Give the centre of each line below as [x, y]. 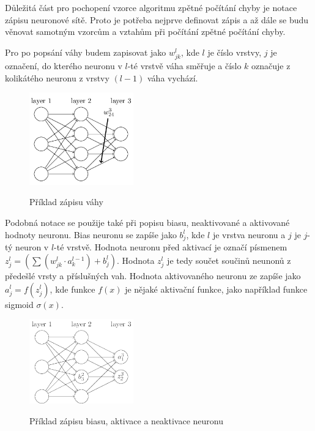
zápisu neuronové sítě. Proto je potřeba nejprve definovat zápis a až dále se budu [157, 19]
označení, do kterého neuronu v [64, 65]
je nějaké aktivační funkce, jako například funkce [216, 289]
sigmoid [19, 304]
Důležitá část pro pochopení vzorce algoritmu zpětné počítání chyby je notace [151, 7]
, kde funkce [72, 289]
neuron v [32, 247]
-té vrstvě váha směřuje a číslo [184, 65]
